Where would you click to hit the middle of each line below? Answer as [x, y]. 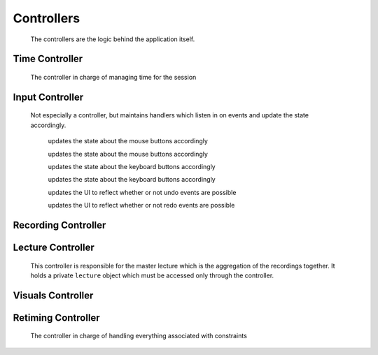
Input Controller [48, 97]
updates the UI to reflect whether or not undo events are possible [142, 192]
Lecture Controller [54, 247]
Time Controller [48, 59]
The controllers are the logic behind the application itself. [113, 39]
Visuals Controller [53, 295]
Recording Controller [59, 225]
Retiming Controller [57, 318]
